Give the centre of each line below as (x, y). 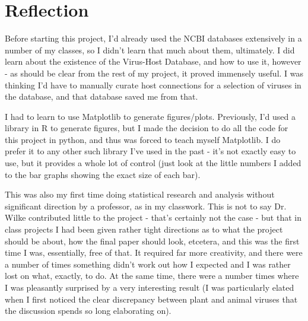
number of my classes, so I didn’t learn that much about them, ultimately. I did (150, 50)
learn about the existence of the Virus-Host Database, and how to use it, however (153, 61)
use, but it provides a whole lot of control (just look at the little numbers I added (153, 163)
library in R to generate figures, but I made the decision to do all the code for (147, 128)
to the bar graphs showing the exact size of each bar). (103, 174)
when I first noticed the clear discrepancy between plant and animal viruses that (151, 299)
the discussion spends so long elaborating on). (88, 311)
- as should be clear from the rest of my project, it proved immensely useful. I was (154, 73)
